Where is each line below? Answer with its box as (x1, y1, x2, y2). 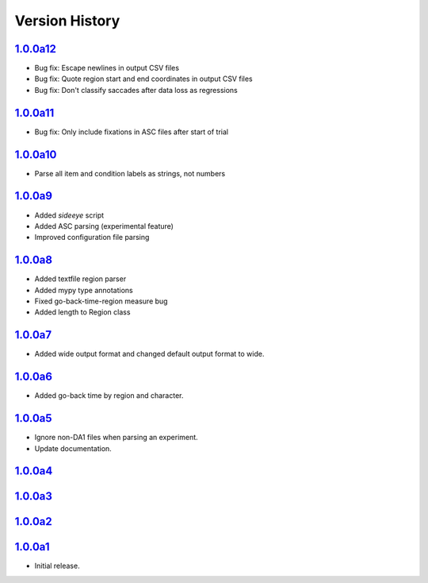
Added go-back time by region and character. (34, 391, 184, 400)
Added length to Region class (34, 307, 131, 317)
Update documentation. (34, 443, 113, 453)
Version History (14, 12, 120, 29)
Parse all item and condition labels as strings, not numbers (34, 168, 226, 178)
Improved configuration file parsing (34, 233, 150, 242)
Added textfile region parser (34, 274, 127, 284)
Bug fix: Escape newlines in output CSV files (34, 64, 180, 73)
